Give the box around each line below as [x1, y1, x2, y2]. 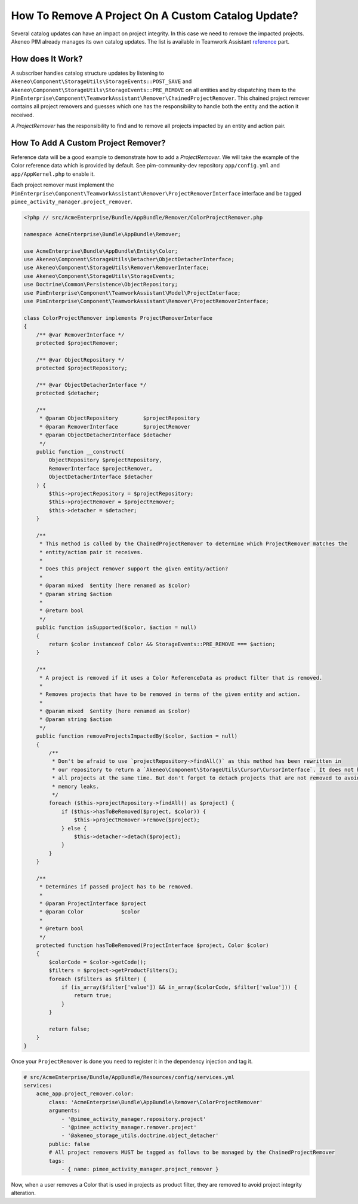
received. [11, 111, 35, 118]
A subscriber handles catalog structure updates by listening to [11, 69, 164, 77]
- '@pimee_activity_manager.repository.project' [61, 1116, 206, 1122]
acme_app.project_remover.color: [36, 1090, 134, 1097]
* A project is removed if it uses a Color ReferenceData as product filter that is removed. [39, 674, 323, 681]
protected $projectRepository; [36, 365, 128, 372]
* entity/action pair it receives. [39, 549, 143, 555]
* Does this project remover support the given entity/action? [39, 566, 229, 572]
